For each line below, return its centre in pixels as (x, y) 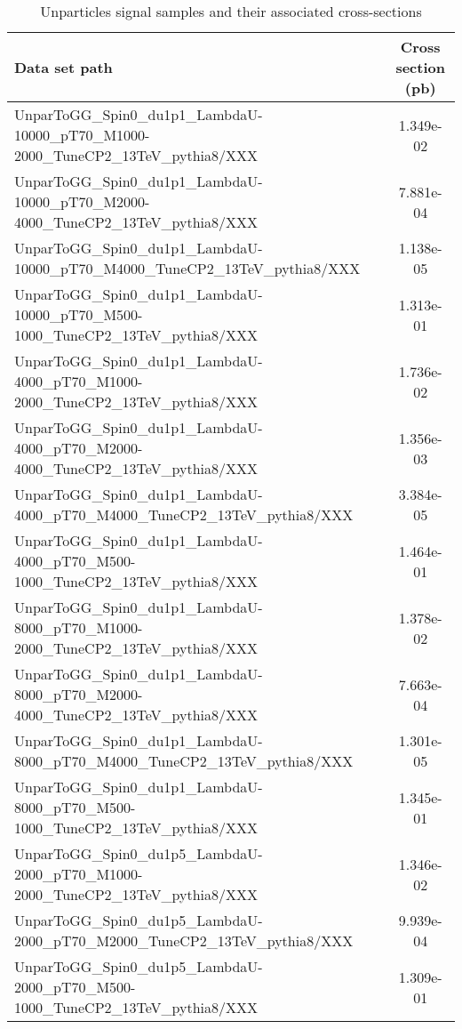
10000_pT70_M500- (79, 314)
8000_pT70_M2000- (79, 694)
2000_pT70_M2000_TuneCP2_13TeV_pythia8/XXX (184, 941)
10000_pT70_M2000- (82, 201)
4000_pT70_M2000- (79, 448)
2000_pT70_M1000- (79, 874)
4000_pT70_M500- (75, 561)
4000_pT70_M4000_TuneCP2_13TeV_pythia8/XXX (184, 514)
